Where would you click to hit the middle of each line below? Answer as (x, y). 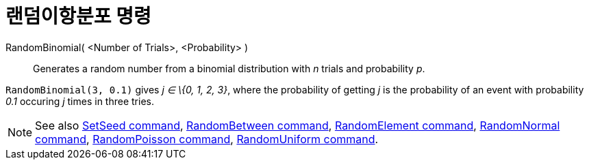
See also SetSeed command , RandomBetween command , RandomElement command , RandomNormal (298, 125)
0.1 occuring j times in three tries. (80, 101)
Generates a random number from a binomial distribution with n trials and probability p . (229, 68)
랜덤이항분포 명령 (78, 16)
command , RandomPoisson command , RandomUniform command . (207, 139)
